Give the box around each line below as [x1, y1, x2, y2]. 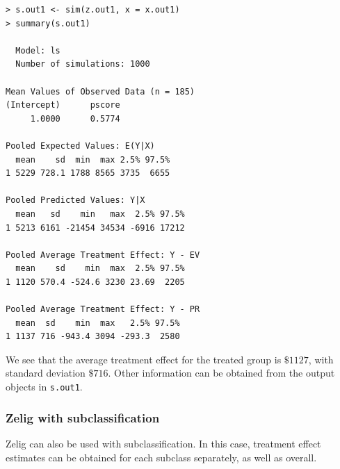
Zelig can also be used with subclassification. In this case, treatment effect [6, 436, 321, 450]
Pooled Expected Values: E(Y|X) [6, 140, 155, 151]
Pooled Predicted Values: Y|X [6, 195, 145, 206]
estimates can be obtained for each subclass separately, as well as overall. [6, 450, 317, 464]
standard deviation [6, 365, 86, 380]
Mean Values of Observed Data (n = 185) [6, 86, 195, 97]
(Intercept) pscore [6, 100, 120, 110]
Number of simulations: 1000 [15, 59, 150, 69]
